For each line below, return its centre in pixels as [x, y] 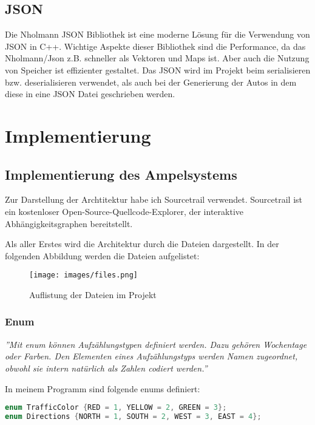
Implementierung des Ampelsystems [121, 174]
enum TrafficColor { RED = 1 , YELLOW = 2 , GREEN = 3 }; [116, 408]
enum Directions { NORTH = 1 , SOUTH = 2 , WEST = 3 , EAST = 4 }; [133, 417]
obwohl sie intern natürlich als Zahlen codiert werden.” [106, 368]
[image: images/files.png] [83, 275]
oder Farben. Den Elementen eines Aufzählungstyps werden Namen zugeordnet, [151, 356]
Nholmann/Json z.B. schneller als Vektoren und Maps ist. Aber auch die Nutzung [157, 58]
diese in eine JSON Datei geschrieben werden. [90, 94]
